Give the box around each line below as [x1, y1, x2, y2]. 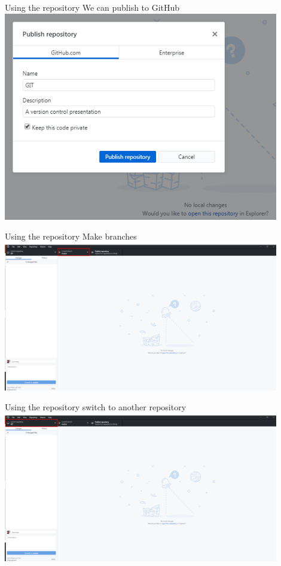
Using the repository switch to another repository [5, 401, 187, 413]
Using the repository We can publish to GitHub [5, 1, 180, 13]
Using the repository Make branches [5, 230, 137, 243]
